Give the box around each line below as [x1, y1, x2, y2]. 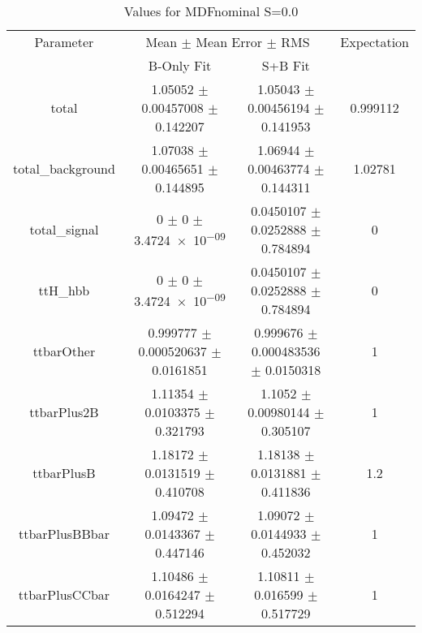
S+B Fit [261, 56, 310, 75]
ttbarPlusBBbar [18, 524, 110, 543]
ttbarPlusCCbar [18, 585, 110, 604]
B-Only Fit [148, 56, 212, 75]
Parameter [34, 32, 94, 51]
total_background [13, 159, 115, 178]
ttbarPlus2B [29, 403, 99, 421]
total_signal [29, 220, 99, 239]
